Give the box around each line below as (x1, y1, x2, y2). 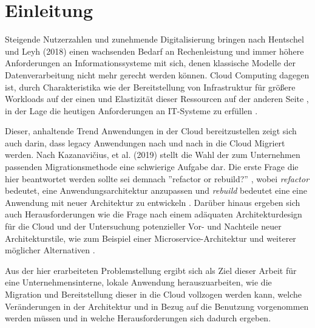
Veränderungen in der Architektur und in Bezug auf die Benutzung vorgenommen (5, 299, 309, 312)
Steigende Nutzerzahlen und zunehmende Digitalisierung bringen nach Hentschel (5, 33, 304, 46)
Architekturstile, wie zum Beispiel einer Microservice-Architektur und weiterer (5, 231, 296, 244)
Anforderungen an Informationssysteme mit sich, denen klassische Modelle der (5, 56, 296, 69)
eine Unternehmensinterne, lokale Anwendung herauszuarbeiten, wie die (5, 276, 272, 289)
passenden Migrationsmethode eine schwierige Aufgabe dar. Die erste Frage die (5, 160, 299, 173)
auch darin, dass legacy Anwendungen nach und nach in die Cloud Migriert (5, 136, 285, 149)
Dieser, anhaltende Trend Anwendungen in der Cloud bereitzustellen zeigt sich (5, 125, 297, 137)
